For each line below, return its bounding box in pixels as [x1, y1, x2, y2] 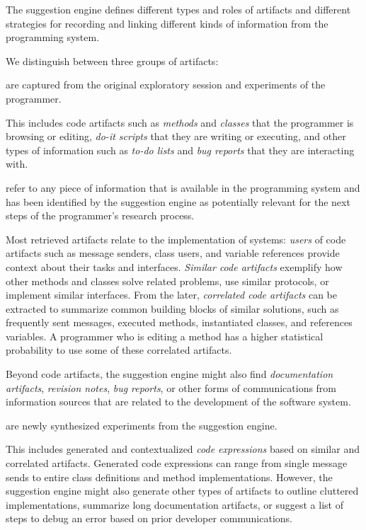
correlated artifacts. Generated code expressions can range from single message [6, 456, 348, 471]
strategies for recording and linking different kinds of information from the [6, 16, 328, 30]
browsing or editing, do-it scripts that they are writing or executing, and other [6, 129, 346, 144]
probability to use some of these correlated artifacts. [6, 342, 232, 357]
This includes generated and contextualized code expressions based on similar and [6, 442, 360, 456]
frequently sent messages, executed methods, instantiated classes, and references [6, 315, 353, 330]
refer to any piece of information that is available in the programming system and [6, 180, 360, 195]
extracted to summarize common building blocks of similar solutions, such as [6, 301, 339, 316]
